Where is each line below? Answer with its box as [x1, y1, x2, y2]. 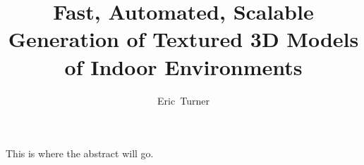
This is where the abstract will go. [6, 146, 154, 161]
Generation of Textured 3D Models [8, 25, 359, 53]
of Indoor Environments [64, 52, 303, 81]
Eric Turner [157, 93, 210, 107]
